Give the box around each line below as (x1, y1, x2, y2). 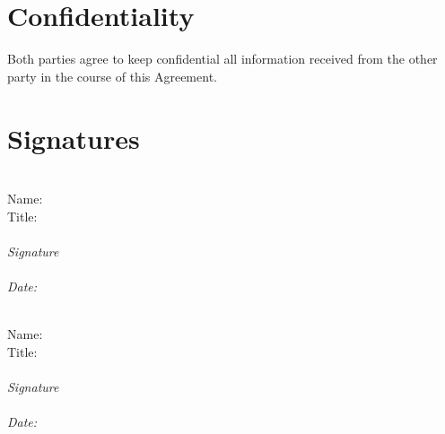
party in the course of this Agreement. (7, 66, 217, 85)
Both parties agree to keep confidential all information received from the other (7, 49, 438, 68)
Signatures (7, 119, 140, 156)
